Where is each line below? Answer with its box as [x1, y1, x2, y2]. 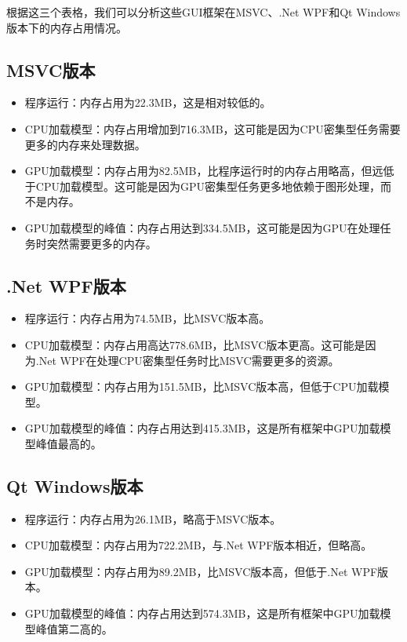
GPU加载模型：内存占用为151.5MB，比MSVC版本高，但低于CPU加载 [24, 378, 379, 395]
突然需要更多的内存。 [46, 235, 157, 251]
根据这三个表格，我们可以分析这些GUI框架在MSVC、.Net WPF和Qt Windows [6, 4, 401, 20]
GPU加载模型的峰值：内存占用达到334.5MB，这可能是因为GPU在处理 [24, 219, 380, 235]
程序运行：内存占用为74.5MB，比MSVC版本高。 [24, 310, 271, 326]
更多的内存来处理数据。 [24, 136, 146, 152]
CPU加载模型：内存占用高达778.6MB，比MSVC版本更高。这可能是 [24, 336, 365, 352]
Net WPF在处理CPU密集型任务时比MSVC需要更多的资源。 [38, 352, 340, 368]
